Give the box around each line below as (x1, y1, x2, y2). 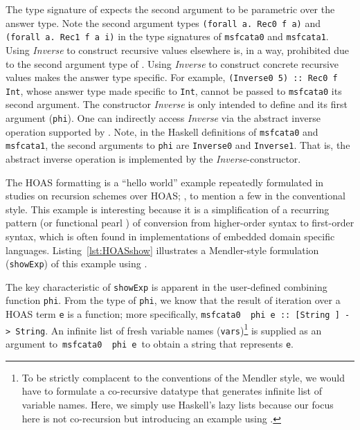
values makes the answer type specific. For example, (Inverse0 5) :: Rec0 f (6, 70, 338, 84)
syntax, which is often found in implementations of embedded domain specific (6, 229, 335, 243)
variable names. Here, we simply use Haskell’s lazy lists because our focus (21, 397, 334, 411)
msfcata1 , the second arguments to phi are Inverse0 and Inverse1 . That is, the (6, 138, 350, 152)
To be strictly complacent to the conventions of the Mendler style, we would (21, 370, 345, 384)
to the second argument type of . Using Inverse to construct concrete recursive (6, 56, 339, 71)
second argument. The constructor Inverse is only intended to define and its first (6, 97, 348, 111)
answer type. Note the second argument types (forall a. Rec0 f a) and (6, 15, 321, 30)
